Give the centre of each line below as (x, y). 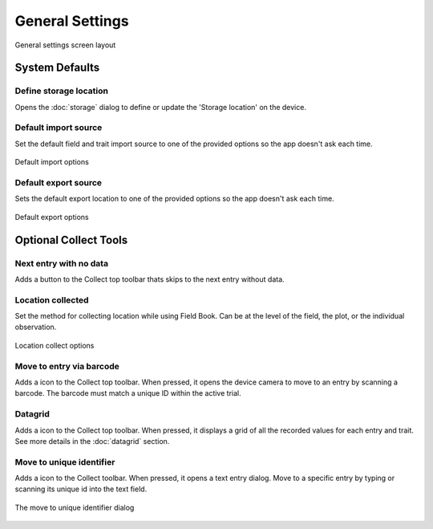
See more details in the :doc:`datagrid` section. (92, 441)
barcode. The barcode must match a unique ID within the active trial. (128, 393)
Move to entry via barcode (67, 366)
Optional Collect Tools (71, 240)
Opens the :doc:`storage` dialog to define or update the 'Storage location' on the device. (160, 107)
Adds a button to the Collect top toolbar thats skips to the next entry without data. (150, 279)
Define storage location (61, 91)
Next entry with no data (61, 263)
